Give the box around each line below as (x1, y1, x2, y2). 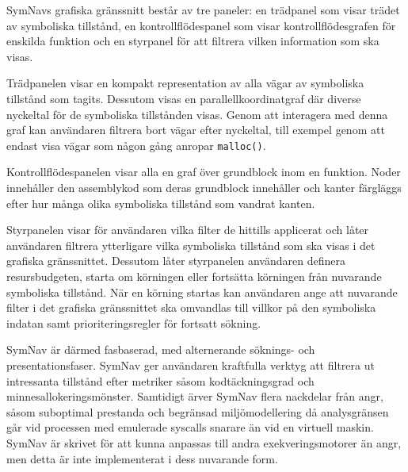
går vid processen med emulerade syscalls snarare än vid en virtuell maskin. (6, 419, 374, 436)
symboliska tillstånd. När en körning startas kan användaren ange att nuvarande (6, 283, 398, 300)
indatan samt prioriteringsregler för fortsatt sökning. (6, 314, 261, 331)
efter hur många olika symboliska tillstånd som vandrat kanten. (6, 194, 315, 211)
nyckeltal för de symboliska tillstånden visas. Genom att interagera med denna (6, 106, 388, 122)
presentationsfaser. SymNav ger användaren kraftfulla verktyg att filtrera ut (6, 356, 375, 373)
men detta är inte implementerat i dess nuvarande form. (6, 450, 278, 466)
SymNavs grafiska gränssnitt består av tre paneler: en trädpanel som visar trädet (6, 2, 400, 17)
